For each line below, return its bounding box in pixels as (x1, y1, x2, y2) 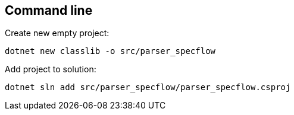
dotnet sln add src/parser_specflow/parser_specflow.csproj (5, 82, 291, 92)
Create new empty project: (5, 28, 110, 39)
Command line (5, 3, 93, 18)
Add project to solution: (5, 64, 96, 75)
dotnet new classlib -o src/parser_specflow (5, 46, 216, 56)
